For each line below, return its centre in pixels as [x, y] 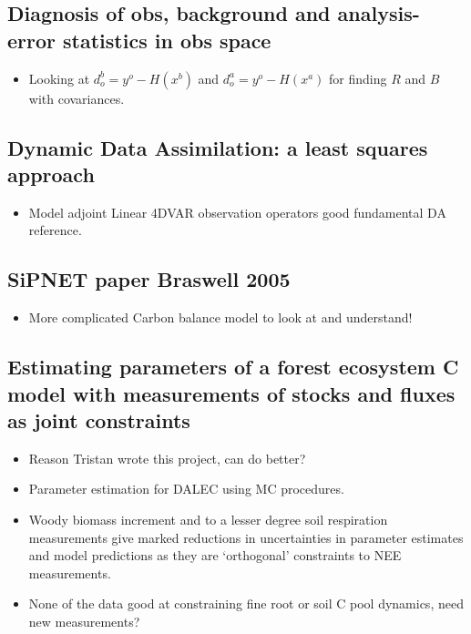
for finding [358, 78]
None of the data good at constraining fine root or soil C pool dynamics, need [246, 603]
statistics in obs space [167, 40]
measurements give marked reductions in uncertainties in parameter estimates [246, 537]
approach [51, 174]
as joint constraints [99, 419]
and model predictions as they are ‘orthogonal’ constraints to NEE [215, 555]
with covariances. [77, 98]
